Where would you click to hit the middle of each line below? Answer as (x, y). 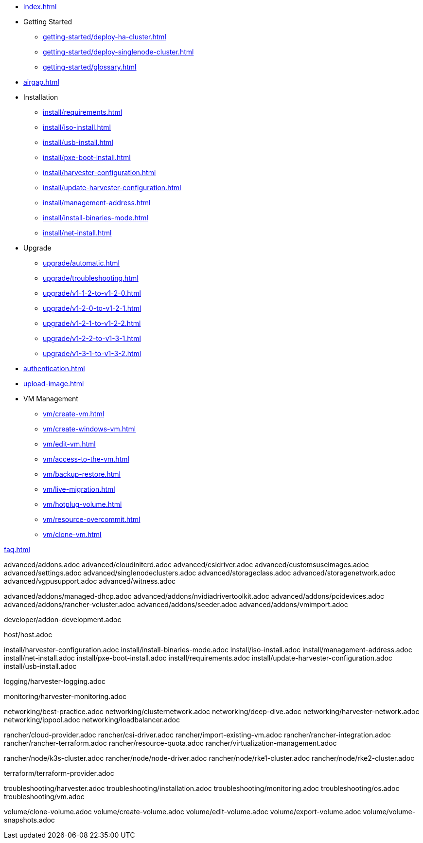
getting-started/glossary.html (90, 67)
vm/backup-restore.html (82, 474)
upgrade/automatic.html (81, 263)
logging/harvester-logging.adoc (55, 681)
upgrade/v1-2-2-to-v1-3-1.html (92, 338)
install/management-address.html (97, 203)
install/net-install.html (77, 233)
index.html (40, 7)
